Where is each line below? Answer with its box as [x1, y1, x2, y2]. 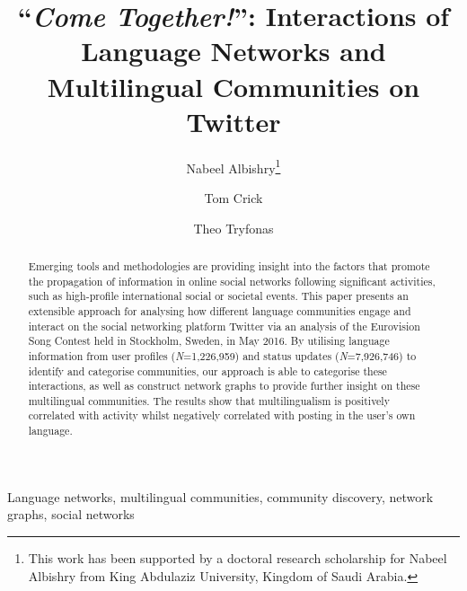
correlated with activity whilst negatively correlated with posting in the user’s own [28, 408, 416, 423]
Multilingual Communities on [47, 67, 420, 104]
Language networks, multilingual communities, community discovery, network [7, 487, 434, 506]
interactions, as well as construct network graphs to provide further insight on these [28, 378, 420, 393]
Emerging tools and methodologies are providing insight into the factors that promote [28, 258, 430, 273]
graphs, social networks [7, 505, 135, 524]
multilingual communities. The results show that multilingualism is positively [28, 393, 390, 408]
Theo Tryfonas [193, 218, 274, 237]
